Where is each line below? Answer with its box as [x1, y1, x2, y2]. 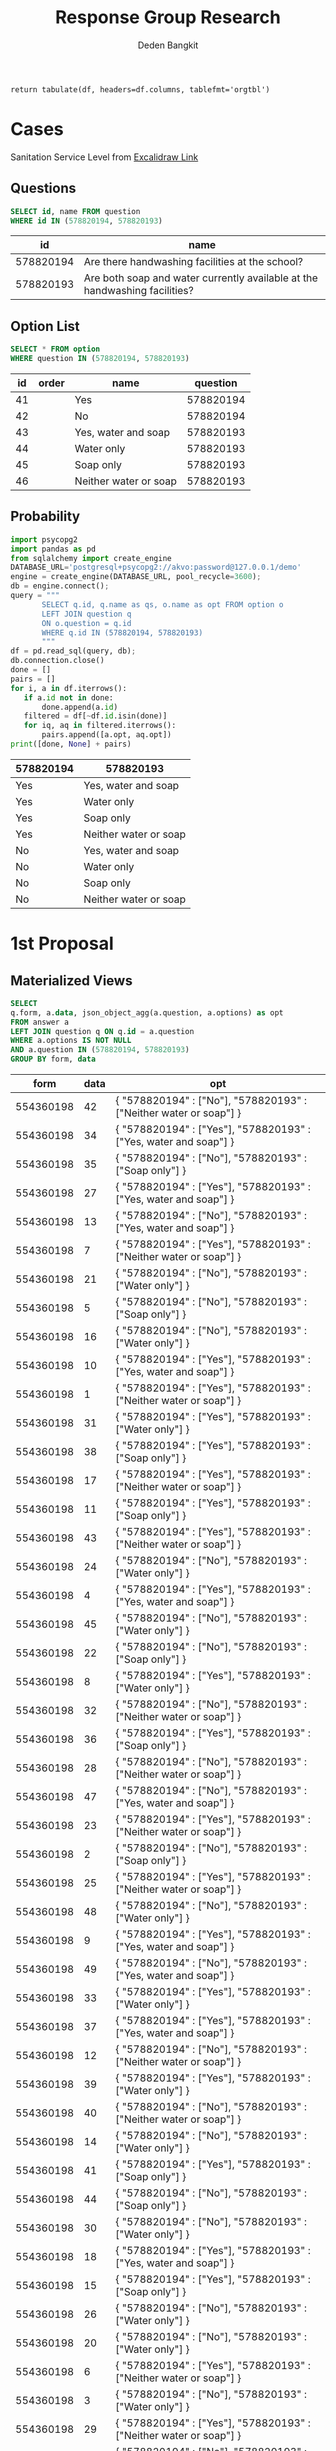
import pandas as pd [10, 544, 97, 554]
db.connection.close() [10, 656, 105, 666]
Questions [10, 180, 77, 197]
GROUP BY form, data [10, 1054, 97, 1065]
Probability [10, 508, 81, 525]
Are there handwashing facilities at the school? [83, 255, 304, 269]
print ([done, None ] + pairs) [10, 739, 132, 750]
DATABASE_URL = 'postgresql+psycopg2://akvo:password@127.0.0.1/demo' [10, 562, 302, 573]
